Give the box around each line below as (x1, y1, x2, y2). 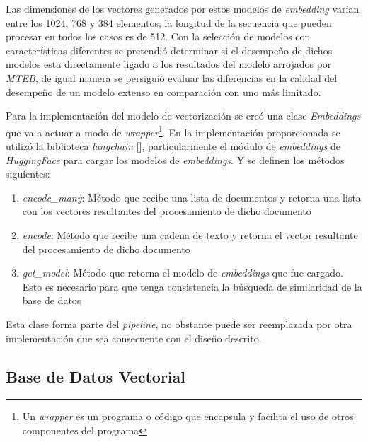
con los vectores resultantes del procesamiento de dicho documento (22, 204, 311, 219)
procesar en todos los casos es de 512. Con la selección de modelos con (6, 29, 311, 44)
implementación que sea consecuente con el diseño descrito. (6, 330, 262, 345)
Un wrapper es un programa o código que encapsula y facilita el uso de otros (22, 409, 354, 424)
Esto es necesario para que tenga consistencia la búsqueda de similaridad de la (22, 279, 362, 293)
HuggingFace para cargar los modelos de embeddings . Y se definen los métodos (6, 152, 345, 167)
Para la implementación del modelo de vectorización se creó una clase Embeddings (6, 108, 361, 123)
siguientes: (6, 166, 50, 181)
